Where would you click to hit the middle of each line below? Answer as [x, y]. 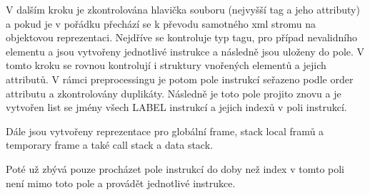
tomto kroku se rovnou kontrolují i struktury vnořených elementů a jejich [166, 65]
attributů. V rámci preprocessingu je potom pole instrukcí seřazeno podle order [180, 79]
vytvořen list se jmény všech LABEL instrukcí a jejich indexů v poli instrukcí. [176, 107]
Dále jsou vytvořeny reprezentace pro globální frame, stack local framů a [165, 131]
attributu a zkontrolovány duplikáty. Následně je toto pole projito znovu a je [174, 93]
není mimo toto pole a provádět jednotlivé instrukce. [121, 183]
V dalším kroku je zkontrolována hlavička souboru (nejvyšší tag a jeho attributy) [183, 9]
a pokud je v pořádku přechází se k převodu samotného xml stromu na [161, 23]
